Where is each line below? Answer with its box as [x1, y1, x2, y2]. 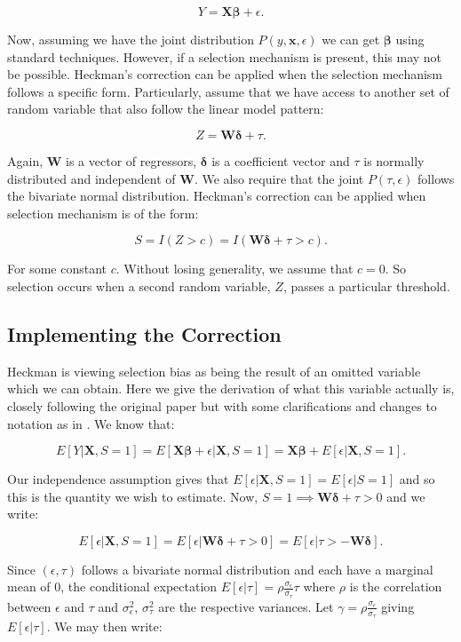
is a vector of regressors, [66, 151, 197, 170]
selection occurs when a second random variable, [7, 276, 271, 295]
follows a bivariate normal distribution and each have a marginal [81, 559, 433, 578]
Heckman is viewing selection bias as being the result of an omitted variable [7, 361, 421, 380]
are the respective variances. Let [158, 597, 334, 615]
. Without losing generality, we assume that [115, 259, 354, 278]
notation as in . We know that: [7, 414, 175, 432]
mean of [7, 577, 51, 596]
